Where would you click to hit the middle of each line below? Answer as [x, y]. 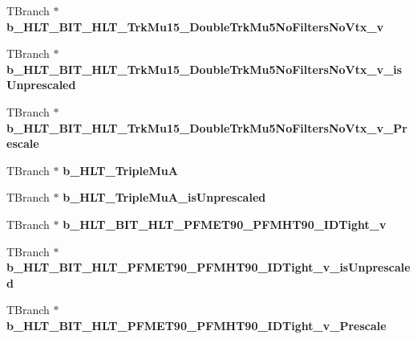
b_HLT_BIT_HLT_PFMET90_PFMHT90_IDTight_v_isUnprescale [208, 267]
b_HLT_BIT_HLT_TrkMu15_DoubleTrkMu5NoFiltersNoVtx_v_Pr [207, 127]
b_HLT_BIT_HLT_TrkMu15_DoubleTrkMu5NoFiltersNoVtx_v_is [204, 69]
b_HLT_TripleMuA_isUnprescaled [164, 197]
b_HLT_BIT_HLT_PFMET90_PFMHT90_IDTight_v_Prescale [196, 325]
